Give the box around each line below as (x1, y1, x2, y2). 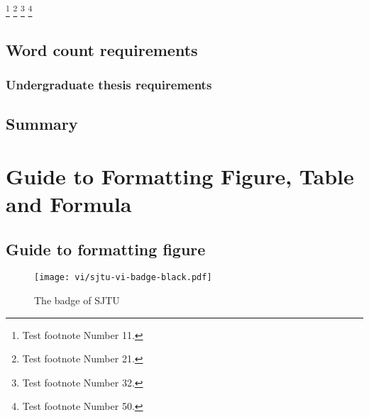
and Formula (6, 189, 132, 218)
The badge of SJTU (34, 293, 120, 308)
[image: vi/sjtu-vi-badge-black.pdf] (34, 272, 212, 283)
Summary (6, 113, 78, 135)
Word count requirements (6, 38, 198, 60)
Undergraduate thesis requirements (6, 75, 212, 93)
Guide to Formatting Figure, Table (6, 161, 354, 190)
